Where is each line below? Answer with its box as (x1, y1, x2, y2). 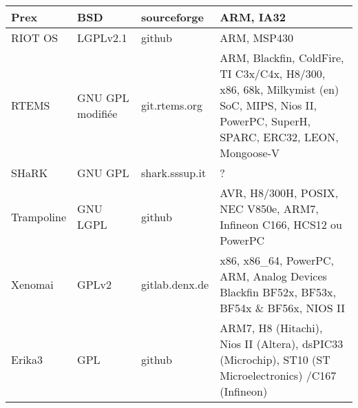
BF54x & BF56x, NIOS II (220, 300, 345, 316)
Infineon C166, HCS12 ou (220, 216, 343, 232)
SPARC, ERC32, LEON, (220, 129, 339, 145)
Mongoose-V (220, 145, 280, 161)
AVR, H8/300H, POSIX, (220, 185, 339, 201)
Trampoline (11, 208, 67, 225)
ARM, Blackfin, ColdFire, (220, 50, 344, 65)
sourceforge (140, 9, 204, 25)
